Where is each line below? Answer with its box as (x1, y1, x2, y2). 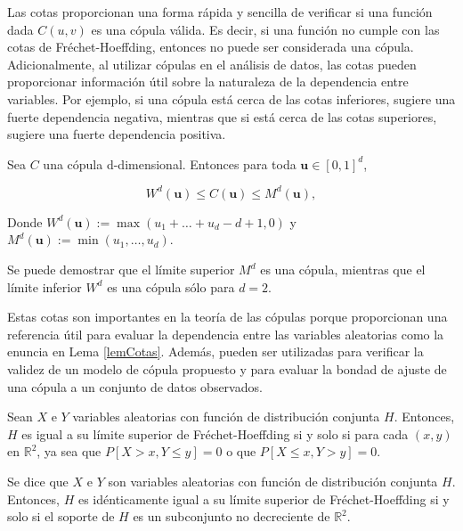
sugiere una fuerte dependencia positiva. (7, 125, 226, 143)
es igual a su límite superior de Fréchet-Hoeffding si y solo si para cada (21, 424, 409, 443)
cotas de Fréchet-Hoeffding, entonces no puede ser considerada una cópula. (7, 37, 414, 56)
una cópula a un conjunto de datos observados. (7, 377, 263, 396)
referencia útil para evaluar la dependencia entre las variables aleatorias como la (7, 324, 444, 343)
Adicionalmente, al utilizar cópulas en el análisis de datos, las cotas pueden (7, 54, 417, 73)
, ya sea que (37, 442, 102, 461)
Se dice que (7, 471, 69, 490)
